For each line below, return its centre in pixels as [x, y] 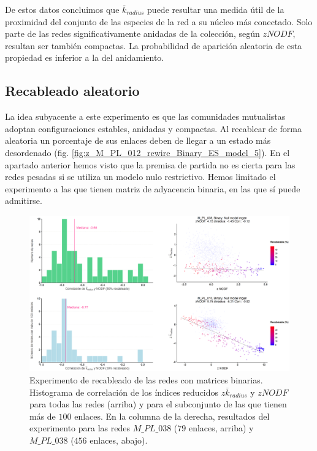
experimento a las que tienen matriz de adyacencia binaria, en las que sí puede [153, 188]
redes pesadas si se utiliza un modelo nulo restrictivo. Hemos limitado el [140, 177]
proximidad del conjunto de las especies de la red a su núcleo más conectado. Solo [159, 21]
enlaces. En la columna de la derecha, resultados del [172, 416]
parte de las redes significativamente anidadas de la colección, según [132, 33]
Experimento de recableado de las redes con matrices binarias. [146, 379]
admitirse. [24, 201]
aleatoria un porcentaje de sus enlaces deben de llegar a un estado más [138, 140]
